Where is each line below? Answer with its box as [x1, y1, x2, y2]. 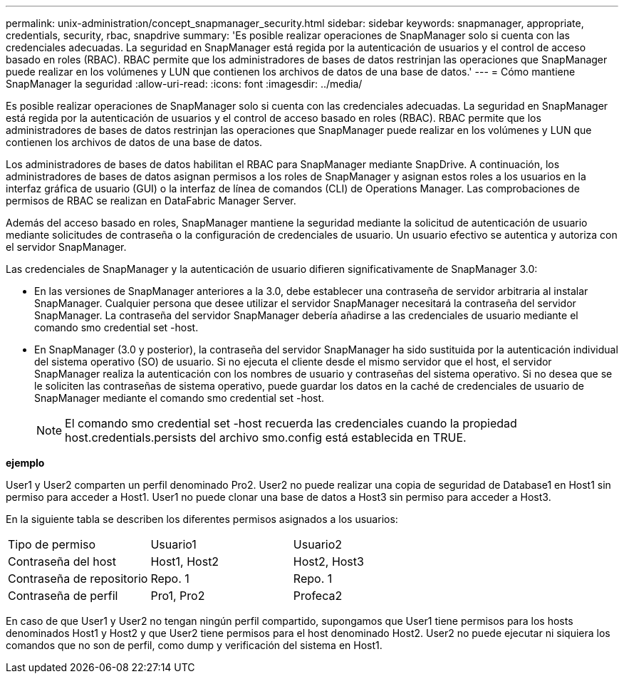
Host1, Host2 [150, 554, 219, 569]
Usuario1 [150, 537, 197, 551]
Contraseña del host [8, 554, 116, 569]
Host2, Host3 [293, 554, 364, 569]
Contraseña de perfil [8, 589, 118, 603]
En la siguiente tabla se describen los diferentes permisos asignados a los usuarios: [6, 513, 398, 525]
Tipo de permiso [8, 537, 96, 551]
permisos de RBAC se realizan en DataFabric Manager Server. [6, 195, 296, 207]
